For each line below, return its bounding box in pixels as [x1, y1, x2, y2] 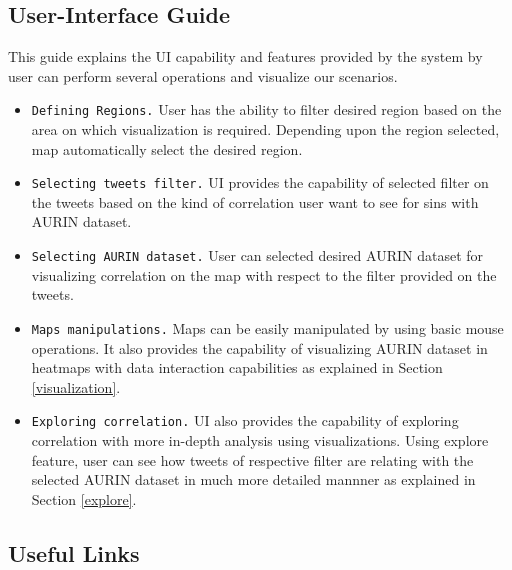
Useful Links [8, 537, 140, 568]
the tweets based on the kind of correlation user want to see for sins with [31, 191, 479, 212]
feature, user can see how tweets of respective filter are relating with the [31, 449, 474, 470]
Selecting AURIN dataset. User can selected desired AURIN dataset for [31, 245, 484, 266]
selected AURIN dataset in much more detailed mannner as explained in [31, 469, 476, 490]
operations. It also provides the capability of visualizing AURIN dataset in [31, 337, 488, 358]
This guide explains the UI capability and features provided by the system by [8, 46, 483, 67]
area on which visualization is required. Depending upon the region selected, [31, 119, 500, 140]
